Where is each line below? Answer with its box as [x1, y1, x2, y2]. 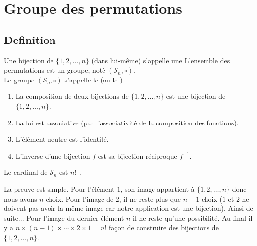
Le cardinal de [4, 167, 48, 177]
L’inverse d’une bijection [15, 150, 90, 161]
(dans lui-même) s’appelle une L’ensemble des [91, 55, 230, 65]
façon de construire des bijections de [108, 222, 219, 233]
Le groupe [4, 74, 35, 84]
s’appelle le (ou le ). [64, 74, 125, 84]
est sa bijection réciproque [98, 150, 177, 161]
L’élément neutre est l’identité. [15, 134, 109, 144]
